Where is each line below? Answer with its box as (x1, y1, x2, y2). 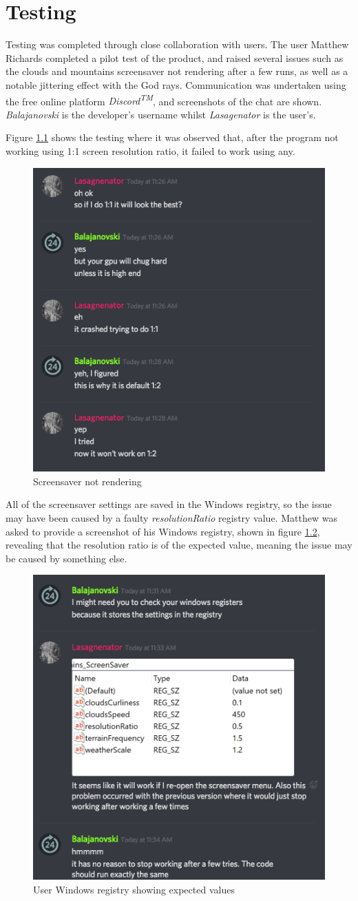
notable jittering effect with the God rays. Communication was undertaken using (6, 77, 346, 92)
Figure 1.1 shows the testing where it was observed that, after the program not (6, 130, 339, 145)
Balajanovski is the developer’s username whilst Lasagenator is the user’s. (6, 107, 316, 121)
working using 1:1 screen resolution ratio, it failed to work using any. (6, 143, 295, 158)
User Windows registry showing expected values (33, 882, 235, 896)
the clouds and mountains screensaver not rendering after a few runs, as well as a (6, 64, 348, 78)
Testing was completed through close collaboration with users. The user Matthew (6, 37, 349, 52)
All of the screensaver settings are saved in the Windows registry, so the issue (6, 497, 332, 511)
